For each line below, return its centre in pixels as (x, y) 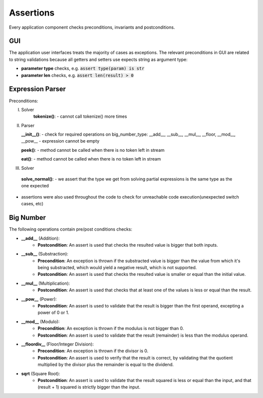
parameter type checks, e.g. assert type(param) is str (83, 69)
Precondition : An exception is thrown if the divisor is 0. (93, 351)
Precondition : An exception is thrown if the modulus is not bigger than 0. (111, 328)
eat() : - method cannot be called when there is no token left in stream (91, 159)
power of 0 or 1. (53, 313)
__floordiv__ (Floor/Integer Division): (57, 344)
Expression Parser (37, 89)
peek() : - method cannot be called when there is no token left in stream (93, 150)
